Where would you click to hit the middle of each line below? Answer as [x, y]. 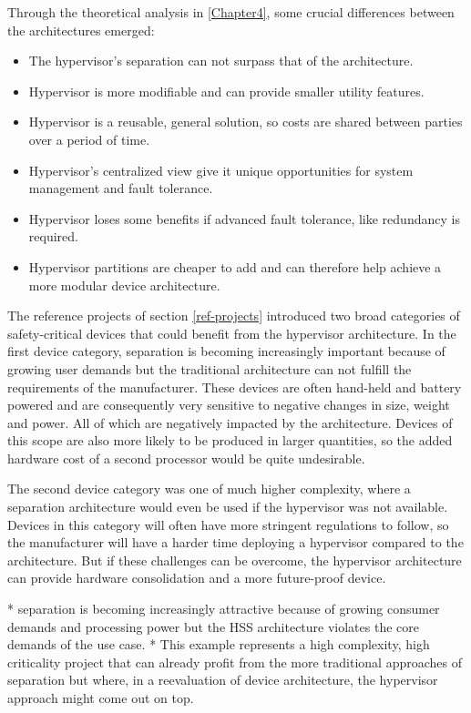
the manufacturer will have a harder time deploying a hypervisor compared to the [235, 542]
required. [53, 236]
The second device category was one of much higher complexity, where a [209, 489]
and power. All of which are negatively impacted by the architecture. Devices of [230, 422]
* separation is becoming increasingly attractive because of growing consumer [224, 609]
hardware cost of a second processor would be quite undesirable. [186, 458]
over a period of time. [89, 139]
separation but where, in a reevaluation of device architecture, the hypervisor [223, 680]
